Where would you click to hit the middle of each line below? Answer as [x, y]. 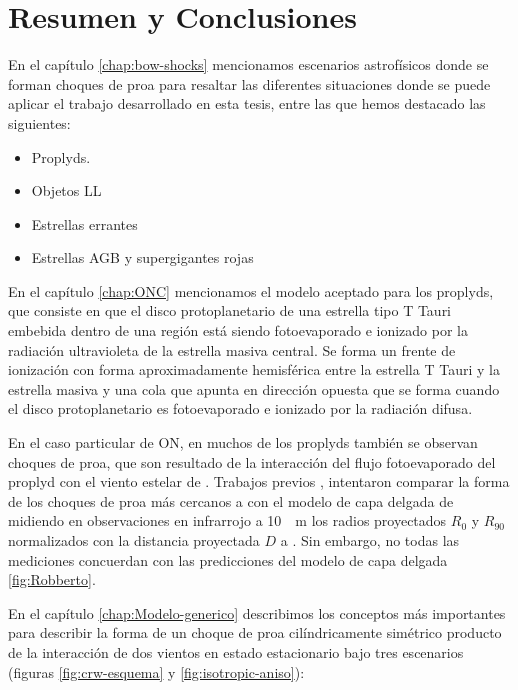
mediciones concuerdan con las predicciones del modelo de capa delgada [228, 559]
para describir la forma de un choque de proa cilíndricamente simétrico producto [255, 632]
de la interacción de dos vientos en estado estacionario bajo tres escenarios [236, 651]
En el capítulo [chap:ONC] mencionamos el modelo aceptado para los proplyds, [251, 290]
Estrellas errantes [84, 223]
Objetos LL [66, 190]
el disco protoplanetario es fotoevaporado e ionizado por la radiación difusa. [240, 408]
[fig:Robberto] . [52, 579]
